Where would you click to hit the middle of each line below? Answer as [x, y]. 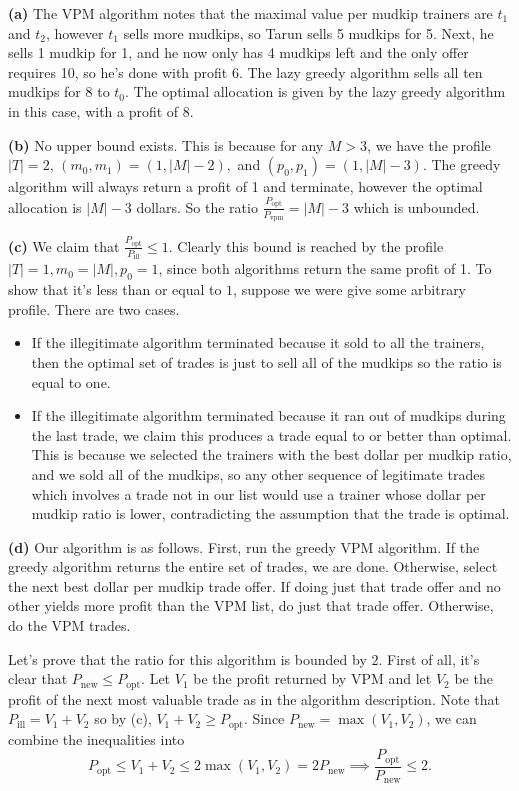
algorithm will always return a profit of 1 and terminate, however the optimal [245, 186]
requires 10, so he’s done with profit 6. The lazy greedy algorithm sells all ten [245, 71]
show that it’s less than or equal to [115, 289]
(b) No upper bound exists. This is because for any [166, 144]
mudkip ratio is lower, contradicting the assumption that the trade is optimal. [270, 513]
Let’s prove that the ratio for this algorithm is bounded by [187, 658]
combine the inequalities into [96, 738]
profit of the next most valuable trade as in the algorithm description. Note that [254, 698]
